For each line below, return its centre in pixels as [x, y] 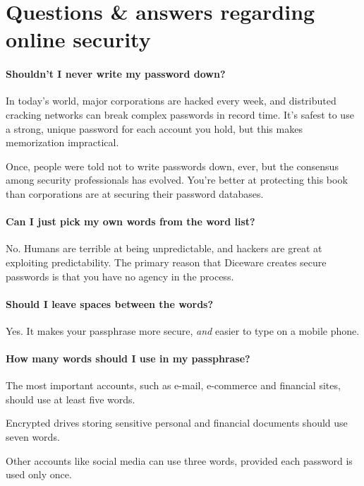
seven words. [33, 437]
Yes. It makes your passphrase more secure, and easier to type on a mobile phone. [183, 330]
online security [78, 39]
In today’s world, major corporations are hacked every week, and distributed [171, 101]
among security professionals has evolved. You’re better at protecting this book [177, 180]
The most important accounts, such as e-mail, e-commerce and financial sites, [173, 385]
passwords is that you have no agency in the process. [120, 276]
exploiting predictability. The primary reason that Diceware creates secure [166, 262]
